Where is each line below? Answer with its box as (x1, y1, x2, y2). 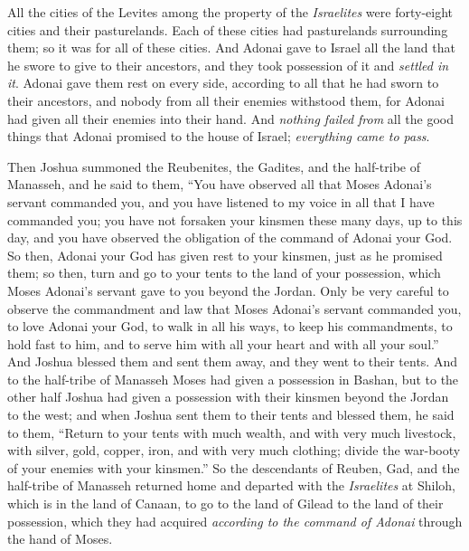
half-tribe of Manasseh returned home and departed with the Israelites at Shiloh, (7, 476, 456, 495)
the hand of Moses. (7, 529, 113, 548)
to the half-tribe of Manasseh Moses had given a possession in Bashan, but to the (7, 369, 459, 388)
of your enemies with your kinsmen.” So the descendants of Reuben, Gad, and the (7, 458, 460, 477)
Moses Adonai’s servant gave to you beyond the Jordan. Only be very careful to (7, 280, 449, 299)
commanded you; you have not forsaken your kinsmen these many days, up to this (7, 210, 463, 229)
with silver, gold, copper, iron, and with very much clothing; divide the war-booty (7, 441, 461, 460)
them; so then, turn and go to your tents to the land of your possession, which (7, 263, 441, 282)
